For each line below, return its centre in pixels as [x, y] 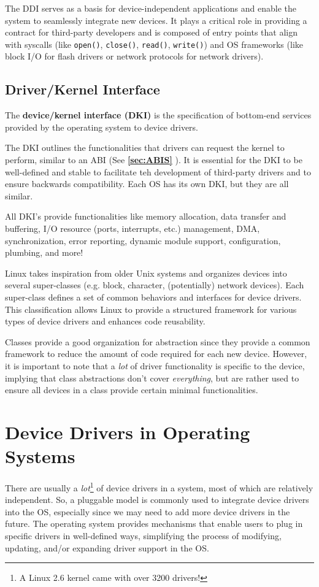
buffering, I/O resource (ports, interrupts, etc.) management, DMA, [133, 228]
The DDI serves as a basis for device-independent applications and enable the [151, 8]
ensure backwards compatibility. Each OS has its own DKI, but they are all [147, 184]
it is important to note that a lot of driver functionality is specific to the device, [155, 365]
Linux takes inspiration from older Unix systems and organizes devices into [146, 273]
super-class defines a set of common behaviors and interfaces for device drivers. [153, 297]
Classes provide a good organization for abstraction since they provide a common [158, 341]
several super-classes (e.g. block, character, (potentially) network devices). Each [155, 285]
